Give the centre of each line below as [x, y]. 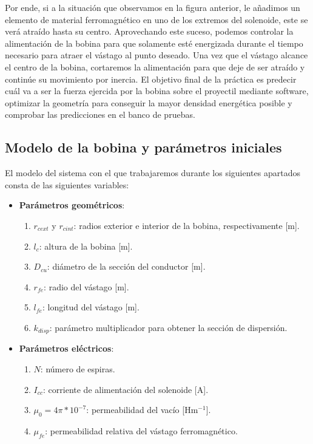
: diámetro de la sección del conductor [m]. [126, 266]
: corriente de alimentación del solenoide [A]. [126, 389]
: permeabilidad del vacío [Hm [142, 410]
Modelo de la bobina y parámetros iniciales [143, 147]
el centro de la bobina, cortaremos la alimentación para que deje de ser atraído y [155, 67]
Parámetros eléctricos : [66, 348]
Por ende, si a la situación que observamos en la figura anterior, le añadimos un [153, 7]
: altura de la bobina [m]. [86, 246]
